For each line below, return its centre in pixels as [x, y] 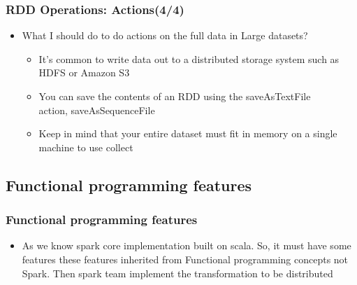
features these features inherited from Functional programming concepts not [185, 259]
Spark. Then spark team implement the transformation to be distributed [177, 273]
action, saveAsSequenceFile [97, 110]
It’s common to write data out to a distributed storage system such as [189, 58]
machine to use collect [86, 147]
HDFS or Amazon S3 [84, 72]
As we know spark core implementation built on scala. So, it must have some [187, 245]
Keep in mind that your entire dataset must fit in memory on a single [188, 133]
